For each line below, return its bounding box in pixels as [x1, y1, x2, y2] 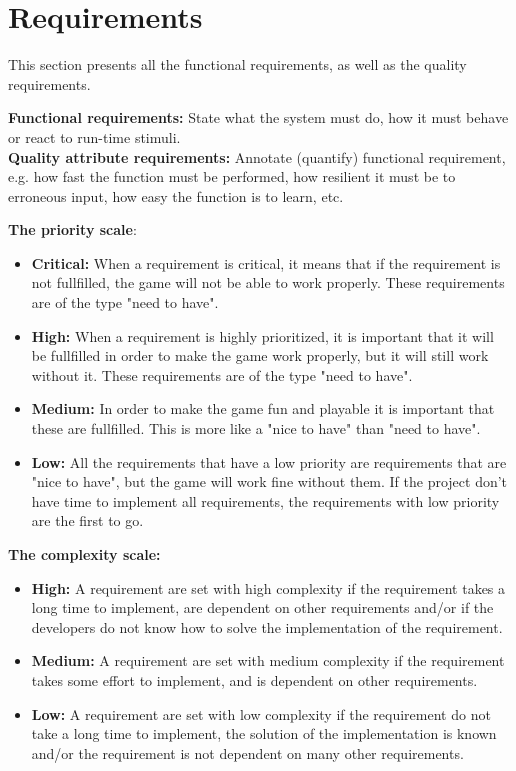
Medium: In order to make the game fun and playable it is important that [31, 398, 495, 419]
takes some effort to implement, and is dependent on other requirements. [31, 669, 478, 690]
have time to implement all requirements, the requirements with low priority [31, 490, 500, 511]
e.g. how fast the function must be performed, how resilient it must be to [8, 166, 456, 187]
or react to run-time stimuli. [8, 126, 181, 147]
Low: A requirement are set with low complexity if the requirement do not [31, 703, 491, 724]
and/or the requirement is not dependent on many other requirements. [31, 742, 464, 763]
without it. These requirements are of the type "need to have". [31, 364, 413, 385]
